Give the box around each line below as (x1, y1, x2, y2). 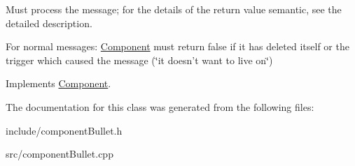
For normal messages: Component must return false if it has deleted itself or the (6, 39, 349, 54)
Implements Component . (6, 76, 111, 91)
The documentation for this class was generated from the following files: (6, 99, 314, 114)
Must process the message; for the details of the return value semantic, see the (6, 2, 342, 16)
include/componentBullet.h (6, 123, 123, 137)
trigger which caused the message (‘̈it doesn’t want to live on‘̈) (6, 52, 273, 67)
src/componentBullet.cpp (6, 146, 113, 161)
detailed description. (6, 15, 92, 30)
